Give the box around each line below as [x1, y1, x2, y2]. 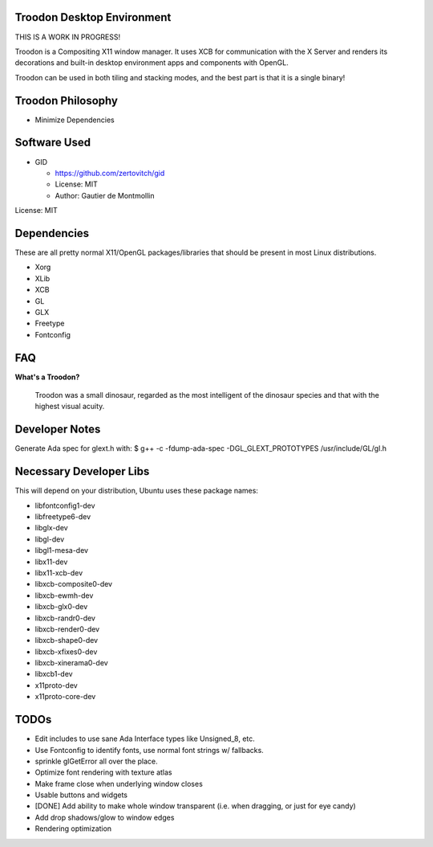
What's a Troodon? [14, 372, 80, 382]
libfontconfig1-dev [34, 501, 95, 510]
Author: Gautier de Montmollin [55, 190, 156, 200]
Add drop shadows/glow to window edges [34, 812, 175, 822]
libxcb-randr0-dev [34, 613, 96, 623]
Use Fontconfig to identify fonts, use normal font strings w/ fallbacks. [34, 745, 264, 755]
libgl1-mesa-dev [34, 546, 88, 555]
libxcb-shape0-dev [34, 636, 99, 645]
